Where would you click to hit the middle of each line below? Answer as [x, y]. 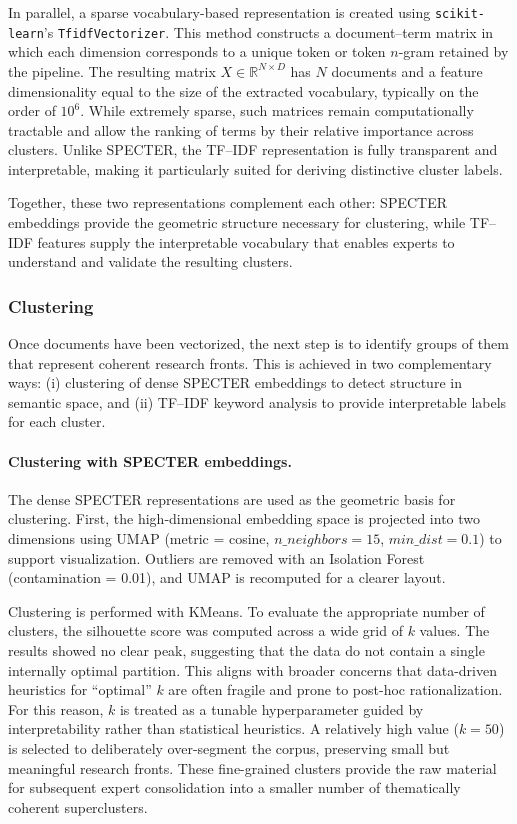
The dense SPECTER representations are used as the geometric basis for [232, 498]
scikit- [460, 14]
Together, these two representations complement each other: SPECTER [228, 202]
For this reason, [56, 708]
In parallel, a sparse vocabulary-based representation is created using [219, 12]
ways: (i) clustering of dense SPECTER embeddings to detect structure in [235, 382]
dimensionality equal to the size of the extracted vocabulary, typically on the [243, 90]
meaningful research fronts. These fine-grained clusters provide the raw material [252, 767]
